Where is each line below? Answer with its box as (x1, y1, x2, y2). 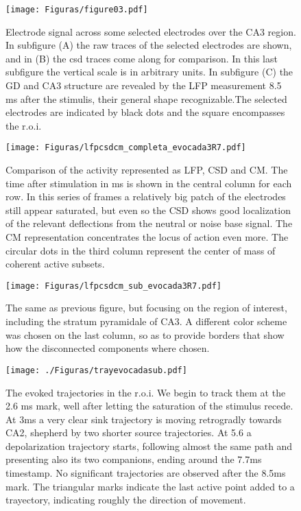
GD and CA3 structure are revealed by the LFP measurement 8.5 (5, 78, 282, 93)
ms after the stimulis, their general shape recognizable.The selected (5, 91, 287, 106)
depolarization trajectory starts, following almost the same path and (5, 438, 293, 453)
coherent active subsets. (5, 257, 105, 271)
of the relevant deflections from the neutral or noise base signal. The (5, 216, 293, 230)
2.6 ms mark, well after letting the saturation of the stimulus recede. (5, 399, 293, 413)
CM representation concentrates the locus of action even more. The (5, 230, 289, 244)
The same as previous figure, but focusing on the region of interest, (5, 300, 287, 315)
